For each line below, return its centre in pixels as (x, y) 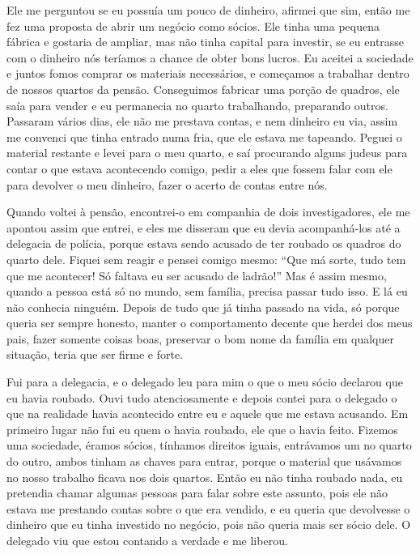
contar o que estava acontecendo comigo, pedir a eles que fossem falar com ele (199, 168)
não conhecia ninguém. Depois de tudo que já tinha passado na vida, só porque (203, 307)
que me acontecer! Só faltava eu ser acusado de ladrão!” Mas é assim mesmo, (197, 275)
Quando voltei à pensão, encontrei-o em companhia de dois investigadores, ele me (208, 212)
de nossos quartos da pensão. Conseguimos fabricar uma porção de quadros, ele (203, 89)
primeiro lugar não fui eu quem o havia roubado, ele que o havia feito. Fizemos (202, 429)
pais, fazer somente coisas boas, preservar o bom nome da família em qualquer (200, 338)
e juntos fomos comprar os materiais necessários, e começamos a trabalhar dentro (208, 73)
